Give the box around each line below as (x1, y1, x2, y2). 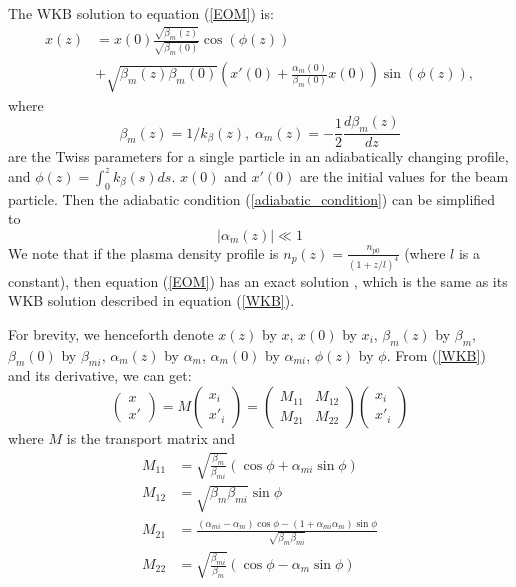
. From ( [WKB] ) (386, 344, 486, 365)
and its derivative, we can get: (8, 365, 192, 386)
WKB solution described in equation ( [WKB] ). (8, 290, 295, 311)
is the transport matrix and (66, 428, 236, 449)
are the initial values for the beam (299, 165, 509, 186)
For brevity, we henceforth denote (8, 323, 214, 344)
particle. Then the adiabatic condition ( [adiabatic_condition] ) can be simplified (8, 188, 496, 209)
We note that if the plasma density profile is (8, 242, 279, 263)
